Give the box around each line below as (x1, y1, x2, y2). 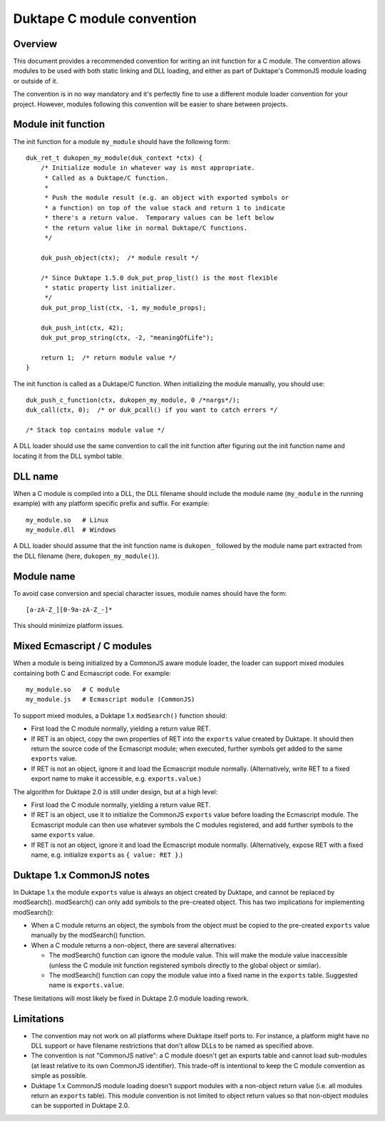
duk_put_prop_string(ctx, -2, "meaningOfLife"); (40, 333, 214, 342)
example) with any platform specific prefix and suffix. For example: (13, 499, 210, 508)
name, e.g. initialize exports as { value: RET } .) (31, 850, 183, 859)
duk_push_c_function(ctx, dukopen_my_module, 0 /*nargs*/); (26, 396, 240, 404)
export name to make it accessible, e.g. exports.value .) (31, 774, 201, 783)
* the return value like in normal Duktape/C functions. (44, 223, 248, 232)
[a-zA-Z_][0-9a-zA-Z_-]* (26, 606, 113, 614)
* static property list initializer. (44, 284, 177, 292)
